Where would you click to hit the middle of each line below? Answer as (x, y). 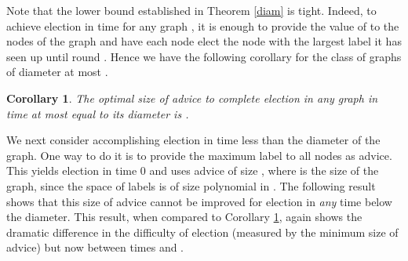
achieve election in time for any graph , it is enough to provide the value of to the (203, 25)
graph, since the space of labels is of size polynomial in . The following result (191, 185)
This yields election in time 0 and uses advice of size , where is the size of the (193, 170)
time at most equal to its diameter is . (98, 113)
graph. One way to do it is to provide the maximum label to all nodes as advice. (199, 155)
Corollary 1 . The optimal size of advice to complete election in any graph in (192, 98)
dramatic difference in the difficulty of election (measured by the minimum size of (202, 232)
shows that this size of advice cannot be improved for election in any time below (199, 201)
